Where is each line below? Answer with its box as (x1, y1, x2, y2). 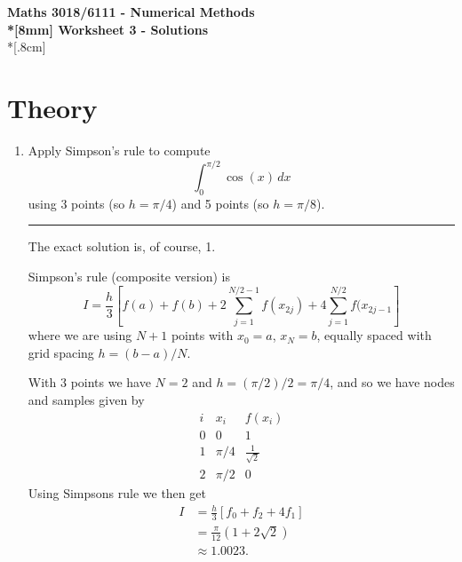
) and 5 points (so (171, 194, 269, 212)
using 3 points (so (28, 194, 125, 212)
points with (171, 326, 234, 344)
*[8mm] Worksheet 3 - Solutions (7, 20, 209, 38)
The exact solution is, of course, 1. (28, 237, 216, 256)
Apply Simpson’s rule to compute (28, 140, 211, 159)
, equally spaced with (316, 326, 432, 344)
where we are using (28, 326, 132, 344)
